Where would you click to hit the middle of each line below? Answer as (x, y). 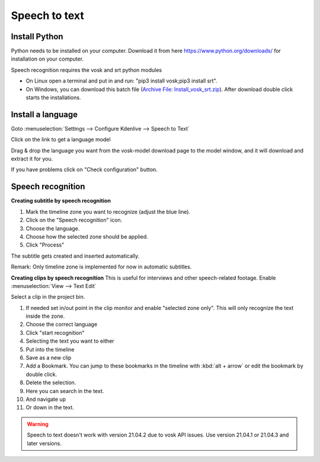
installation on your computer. (47, 59)
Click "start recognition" (55, 333)
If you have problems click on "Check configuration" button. (84, 170)
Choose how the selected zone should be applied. (87, 236)
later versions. (44, 443)
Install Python (37, 37)
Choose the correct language (62, 324)
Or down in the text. (50, 407)
